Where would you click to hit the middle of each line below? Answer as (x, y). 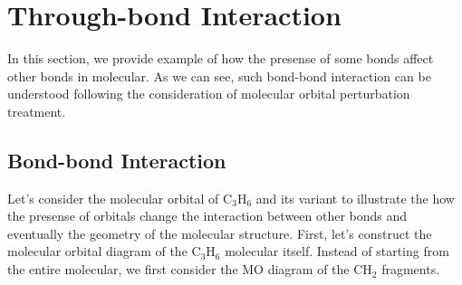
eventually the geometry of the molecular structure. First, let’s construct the (220, 233)
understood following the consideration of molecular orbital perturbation (209, 94)
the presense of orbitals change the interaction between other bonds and (207, 216)
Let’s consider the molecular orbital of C (120, 198)
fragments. (411, 269)
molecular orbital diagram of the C (104, 251)
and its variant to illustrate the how (355, 198)
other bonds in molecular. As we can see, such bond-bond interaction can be (219, 76)
